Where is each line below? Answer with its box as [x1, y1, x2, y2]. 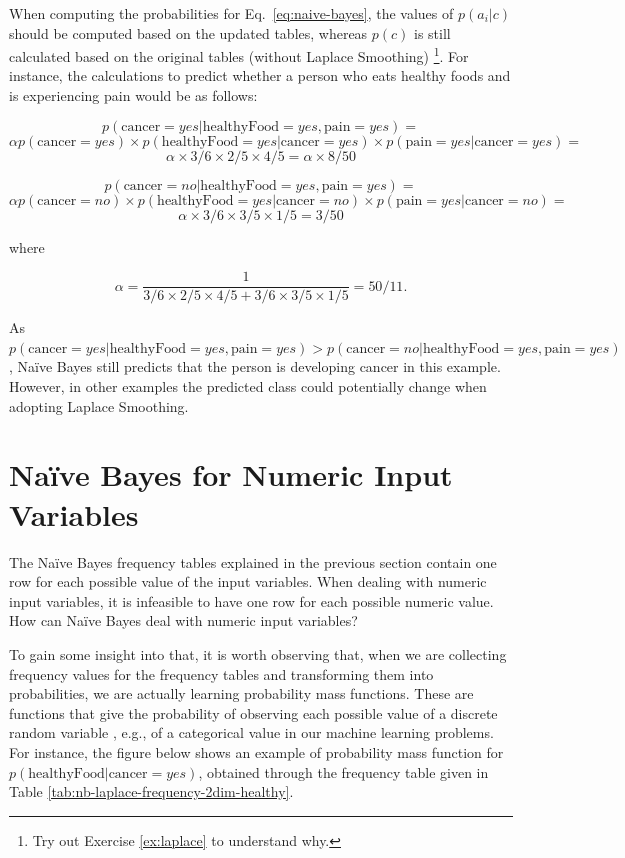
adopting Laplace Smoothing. [9, 395, 189, 416]
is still [414, 22, 451, 43]
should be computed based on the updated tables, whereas [9, 22, 368, 43]
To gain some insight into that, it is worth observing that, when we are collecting [9, 643, 507, 664]
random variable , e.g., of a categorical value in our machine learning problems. [9, 722, 494, 743]
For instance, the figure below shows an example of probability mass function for [9, 741, 504, 762]
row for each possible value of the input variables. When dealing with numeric [9, 571, 487, 592]
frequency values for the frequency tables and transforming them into [9, 663, 434, 684]
